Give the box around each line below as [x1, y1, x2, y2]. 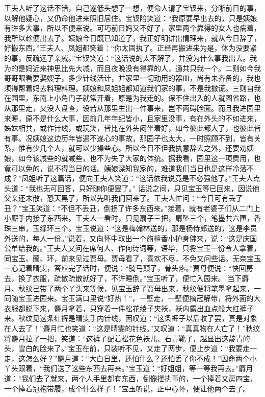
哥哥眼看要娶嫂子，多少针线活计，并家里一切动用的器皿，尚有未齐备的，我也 [4, 73, 261, 83]
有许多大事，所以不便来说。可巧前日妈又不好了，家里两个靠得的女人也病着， [4, 22, 261, 33]
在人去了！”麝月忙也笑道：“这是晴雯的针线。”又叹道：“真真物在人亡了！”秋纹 [4, 323, 260, 333]
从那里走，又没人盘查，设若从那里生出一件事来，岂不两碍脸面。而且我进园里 [4, 102, 261, 113]
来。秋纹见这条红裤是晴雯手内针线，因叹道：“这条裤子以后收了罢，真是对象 [4, 313, 257, 323]
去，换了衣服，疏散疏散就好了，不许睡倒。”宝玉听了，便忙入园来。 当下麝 [4, 273, 249, 284]
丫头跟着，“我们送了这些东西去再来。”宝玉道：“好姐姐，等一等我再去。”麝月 [4, 363, 253, 373]
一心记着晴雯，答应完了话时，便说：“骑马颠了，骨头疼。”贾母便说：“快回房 [4, 263, 253, 273]
